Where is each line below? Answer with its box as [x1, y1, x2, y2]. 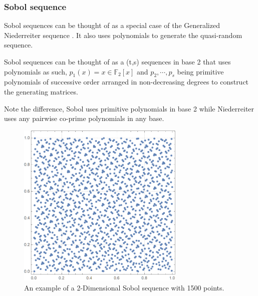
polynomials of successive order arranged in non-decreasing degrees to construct [4, 76, 249, 87]
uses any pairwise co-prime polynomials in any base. [4, 113, 164, 123]
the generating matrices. [4, 86, 78, 96]
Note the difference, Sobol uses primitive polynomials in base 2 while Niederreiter [4, 103, 254, 113]
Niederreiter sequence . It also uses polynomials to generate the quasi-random [4, 29, 242, 40]
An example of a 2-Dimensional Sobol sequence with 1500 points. [24, 282, 224, 292]
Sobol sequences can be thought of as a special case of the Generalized [4, 20, 220, 30]
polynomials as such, [4, 66, 67, 76]
